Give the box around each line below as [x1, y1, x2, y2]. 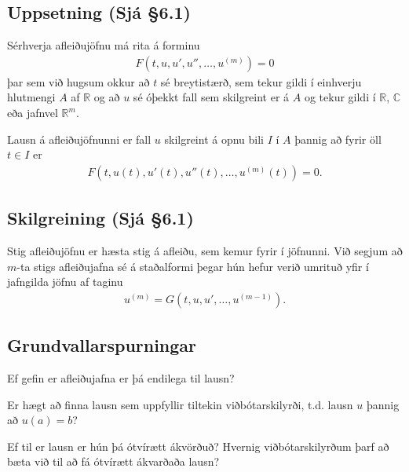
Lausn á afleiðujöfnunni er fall [7, 130, 152, 147]
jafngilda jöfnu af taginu [7, 273, 123, 290]
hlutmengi [7, 89, 56, 105]
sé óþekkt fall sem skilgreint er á [133, 89, 290, 105]
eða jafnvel [7, 104, 58, 121]
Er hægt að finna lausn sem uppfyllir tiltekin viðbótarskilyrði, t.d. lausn [7, 396, 353, 412]
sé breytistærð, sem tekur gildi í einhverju [160, 73, 362, 90]
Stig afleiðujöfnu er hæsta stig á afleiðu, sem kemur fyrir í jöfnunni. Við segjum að [7, 243, 403, 259]
